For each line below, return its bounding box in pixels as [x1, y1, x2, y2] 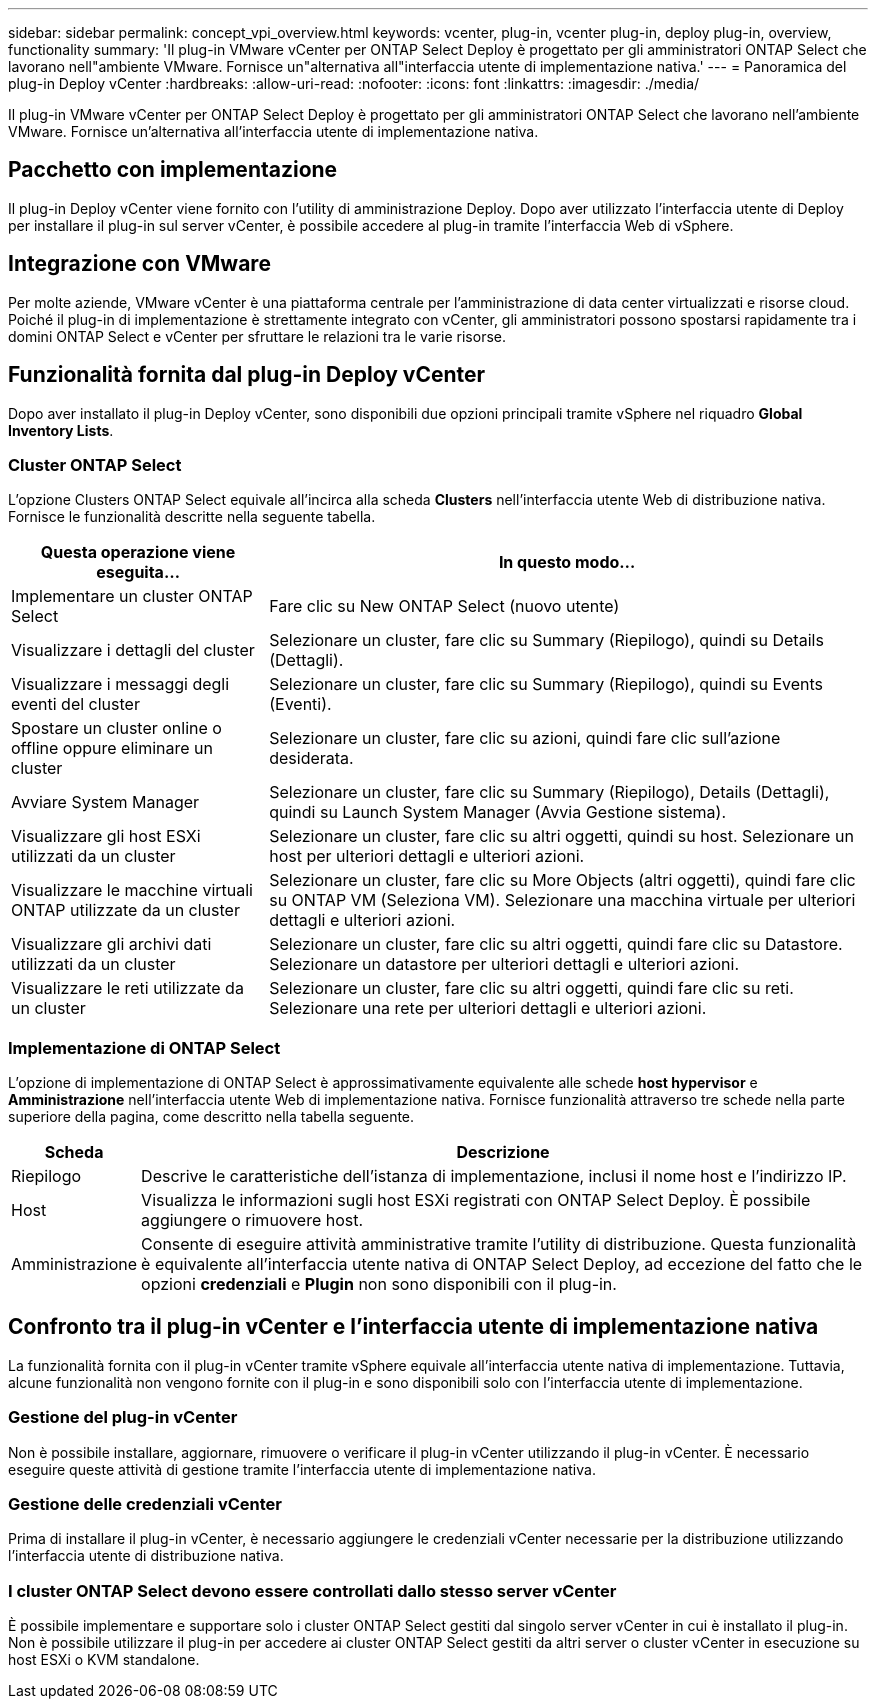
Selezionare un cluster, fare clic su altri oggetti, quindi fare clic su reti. [269, 978, 794, 999]
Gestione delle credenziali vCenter [8, 1494, 282, 1514]
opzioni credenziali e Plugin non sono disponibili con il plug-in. [141, 1274, 617, 1295]
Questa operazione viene [40, 542, 236, 563]
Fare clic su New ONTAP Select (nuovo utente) [269, 596, 620, 617]
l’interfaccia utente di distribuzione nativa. [8, 1547, 284, 1565]
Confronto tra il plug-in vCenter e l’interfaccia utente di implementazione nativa [8, 1314, 819, 1340]
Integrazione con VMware [8, 251, 271, 277]
